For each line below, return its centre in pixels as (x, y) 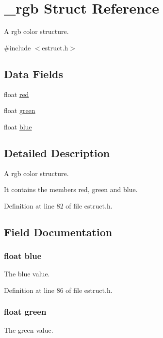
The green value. (29, 330)
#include (17, 47)
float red (16, 94)
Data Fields (34, 73)
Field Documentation (58, 232)
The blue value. (27, 274)
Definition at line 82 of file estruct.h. (58, 205)
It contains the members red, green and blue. (71, 189)
